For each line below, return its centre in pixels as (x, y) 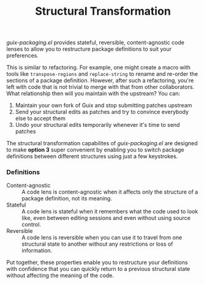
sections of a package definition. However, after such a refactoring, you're (100, 80)
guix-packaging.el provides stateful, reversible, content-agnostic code (96, 43)
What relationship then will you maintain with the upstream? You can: (93, 94)
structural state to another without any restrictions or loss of (97, 244)
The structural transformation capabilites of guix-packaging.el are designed (102, 143)
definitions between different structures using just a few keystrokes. (92, 156)
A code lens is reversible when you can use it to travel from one (102, 238)
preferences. (22, 56)
